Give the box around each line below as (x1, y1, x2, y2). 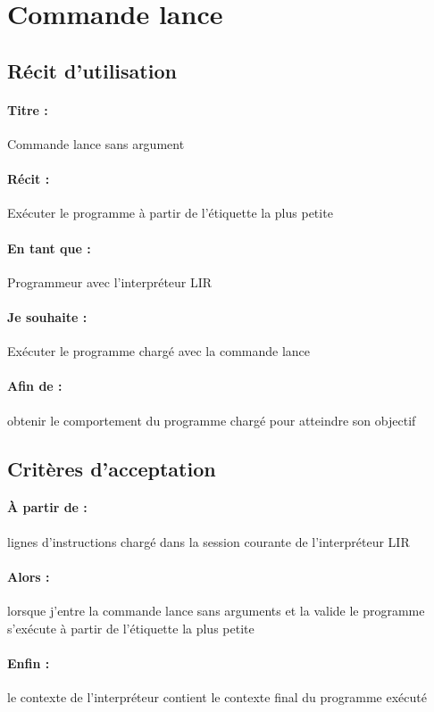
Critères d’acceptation (7, 454, 216, 482)
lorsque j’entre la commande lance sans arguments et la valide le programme (7, 601, 425, 620)
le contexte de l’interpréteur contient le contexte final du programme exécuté (7, 688, 427, 707)
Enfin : (7, 653, 50, 672)
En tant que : (7, 238, 91, 257)
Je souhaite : (7, 307, 88, 326)
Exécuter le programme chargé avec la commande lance (7, 342, 311, 360)
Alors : (7, 567, 50, 585)
